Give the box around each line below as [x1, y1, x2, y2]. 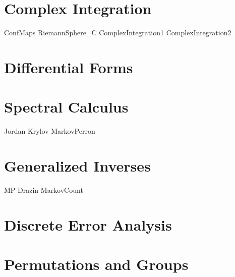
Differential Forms [4, 57, 133, 77]
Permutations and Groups [4, 254, 189, 274]
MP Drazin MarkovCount [4, 184, 83, 195]
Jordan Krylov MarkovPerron [4, 126, 95, 136]
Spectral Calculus [4, 96, 129, 117]
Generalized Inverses [4, 155, 151, 176]
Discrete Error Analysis [4, 214, 172, 235]
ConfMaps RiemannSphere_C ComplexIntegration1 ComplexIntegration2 [4, 27, 231, 38]
